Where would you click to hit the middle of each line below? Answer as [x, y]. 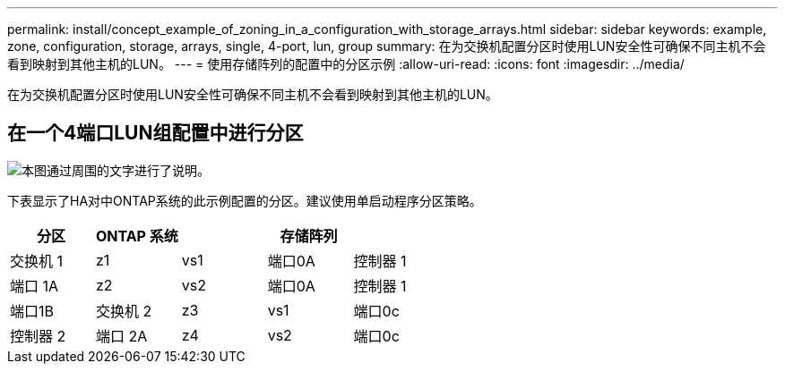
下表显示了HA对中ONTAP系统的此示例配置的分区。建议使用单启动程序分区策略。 [245, 200]
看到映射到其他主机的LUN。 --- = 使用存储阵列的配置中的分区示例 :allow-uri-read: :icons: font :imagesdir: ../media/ [346, 64]
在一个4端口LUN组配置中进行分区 [155, 133]
